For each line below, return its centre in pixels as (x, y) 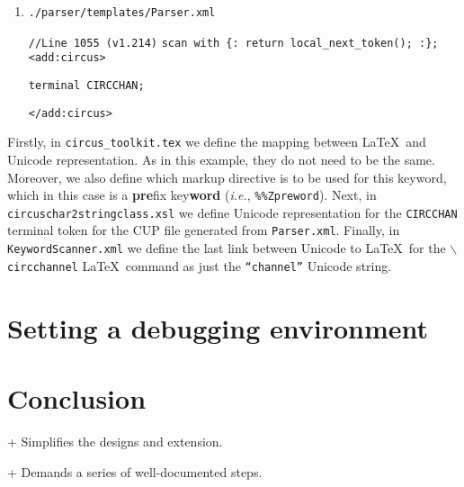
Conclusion (77, 397)
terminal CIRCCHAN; (86, 85)
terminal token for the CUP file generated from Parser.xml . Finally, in (204, 230)
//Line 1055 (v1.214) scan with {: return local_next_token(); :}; (233, 43)
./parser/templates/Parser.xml (122, 13)
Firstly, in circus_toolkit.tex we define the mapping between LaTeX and (217, 142)
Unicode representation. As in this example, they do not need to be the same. (221, 159)
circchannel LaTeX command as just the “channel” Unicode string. (200, 265)
